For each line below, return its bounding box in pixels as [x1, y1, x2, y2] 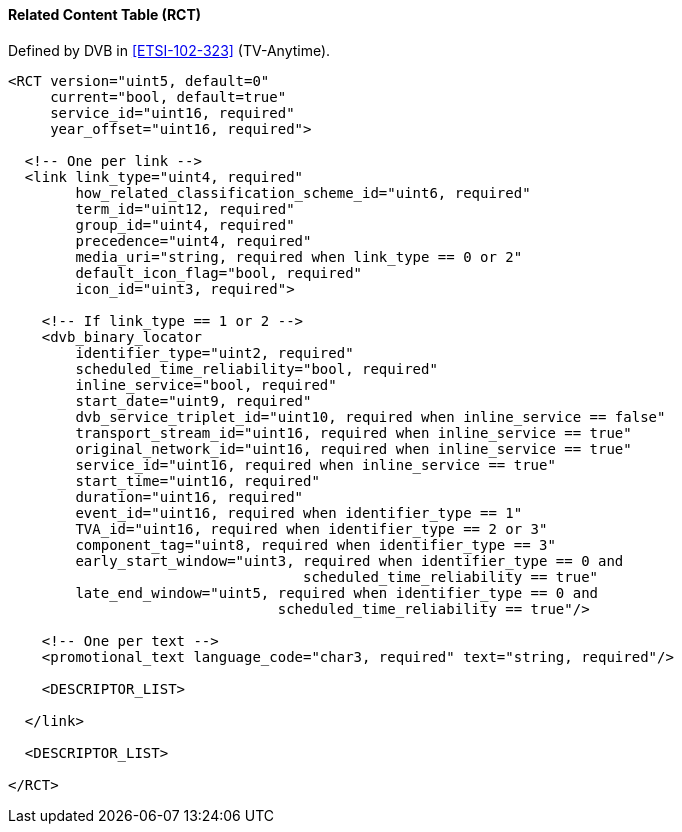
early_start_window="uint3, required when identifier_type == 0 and [75, 552, 624, 569]
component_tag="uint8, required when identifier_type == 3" [75, 536, 556, 553]
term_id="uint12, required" [75, 200, 295, 217]
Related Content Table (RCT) [8, 6, 202, 23]
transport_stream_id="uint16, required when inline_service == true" [75, 424, 632, 441]
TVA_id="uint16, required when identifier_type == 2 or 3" [75, 520, 548, 537]
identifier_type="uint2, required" [75, 344, 354, 361]
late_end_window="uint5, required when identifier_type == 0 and [75, 584, 599, 601]
